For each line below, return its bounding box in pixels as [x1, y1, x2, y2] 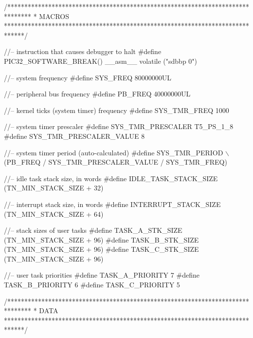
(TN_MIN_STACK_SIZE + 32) [4, 183, 104, 193]
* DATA [33, 305, 58, 316]
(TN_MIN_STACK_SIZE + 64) [4, 208, 104, 219]
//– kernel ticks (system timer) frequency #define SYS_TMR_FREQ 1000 [4, 105, 229, 115]
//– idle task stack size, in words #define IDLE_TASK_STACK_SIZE [4, 173, 218, 183]
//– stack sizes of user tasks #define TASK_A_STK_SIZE [4, 225, 182, 235]
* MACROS [33, 11, 69, 21]
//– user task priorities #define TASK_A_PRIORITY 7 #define [4, 270, 199, 280]
